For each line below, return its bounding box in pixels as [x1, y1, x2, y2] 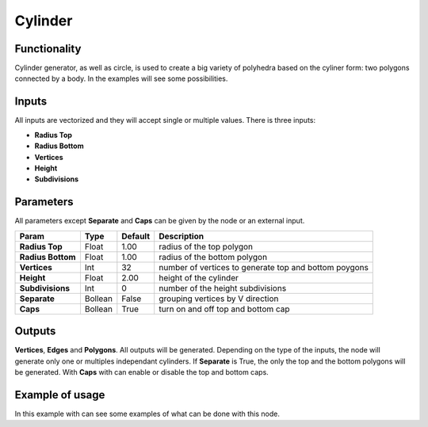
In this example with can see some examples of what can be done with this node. [14, 409, 281, 418]
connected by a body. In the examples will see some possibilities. [14, 74, 228, 83]
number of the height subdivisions [159, 282, 287, 293]
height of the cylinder [159, 272, 239, 283]
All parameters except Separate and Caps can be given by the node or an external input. [14, 216, 305, 226]
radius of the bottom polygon [159, 251, 268, 262]
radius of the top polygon [159, 241, 254, 252]
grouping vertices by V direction [159, 293, 279, 304]
